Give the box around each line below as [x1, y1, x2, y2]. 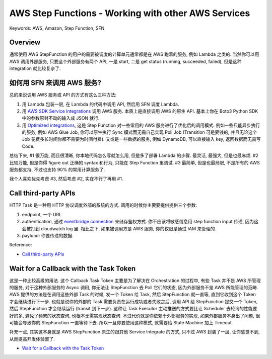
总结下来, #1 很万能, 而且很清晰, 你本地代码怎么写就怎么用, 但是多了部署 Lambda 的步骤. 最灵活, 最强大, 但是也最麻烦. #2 [9, 152, 259, 158]
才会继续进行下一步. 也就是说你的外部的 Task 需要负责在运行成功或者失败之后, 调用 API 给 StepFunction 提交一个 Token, [9, 298, 258, 304]
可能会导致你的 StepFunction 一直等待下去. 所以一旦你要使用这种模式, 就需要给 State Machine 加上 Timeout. [9, 319, 233, 325]
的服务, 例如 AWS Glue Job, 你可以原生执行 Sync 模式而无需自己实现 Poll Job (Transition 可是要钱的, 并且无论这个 [22, 129, 257, 135]
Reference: [9, 242, 32, 248]
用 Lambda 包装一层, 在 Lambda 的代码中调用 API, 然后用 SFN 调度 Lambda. [22, 101, 179, 107]
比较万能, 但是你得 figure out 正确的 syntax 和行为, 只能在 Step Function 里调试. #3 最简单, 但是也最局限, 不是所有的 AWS [9, 159, 260, 165]
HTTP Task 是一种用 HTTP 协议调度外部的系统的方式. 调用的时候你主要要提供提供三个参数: [9, 202, 197, 208]
